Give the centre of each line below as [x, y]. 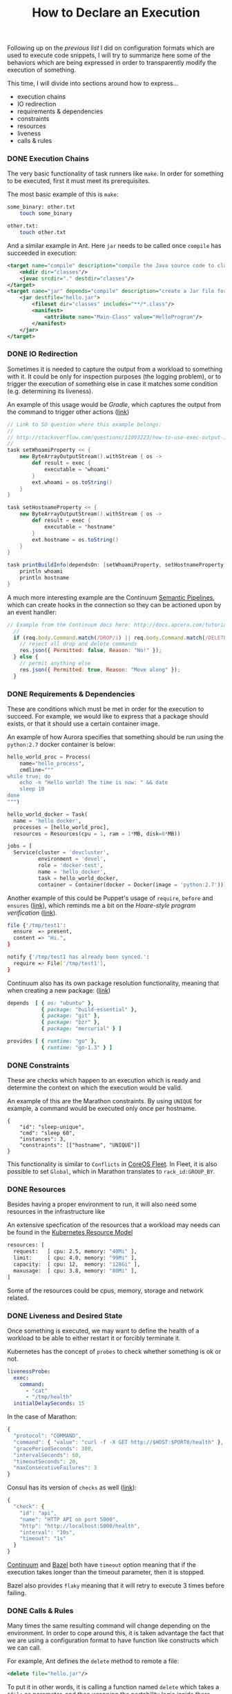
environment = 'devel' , [72, 859]
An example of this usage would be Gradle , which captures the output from [114, 404]
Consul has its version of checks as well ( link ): [72, 1487]
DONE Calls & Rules [40, 1611]
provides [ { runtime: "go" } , [52, 1041]
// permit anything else [55, 664]
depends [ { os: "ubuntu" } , [51, 1003]
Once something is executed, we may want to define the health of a [103, 1331]
